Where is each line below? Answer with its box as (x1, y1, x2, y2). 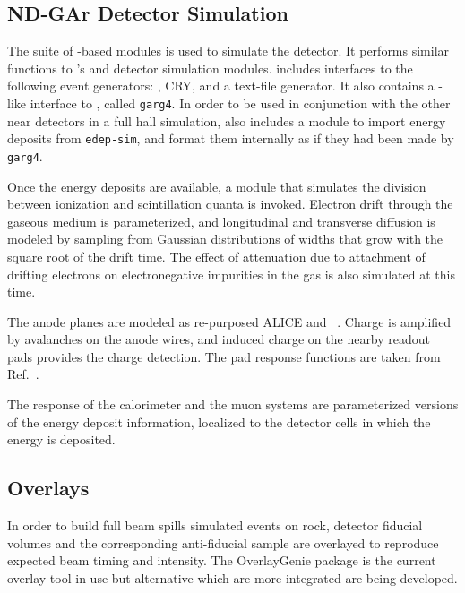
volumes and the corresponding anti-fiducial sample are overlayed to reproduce (7, 533, 439, 552)
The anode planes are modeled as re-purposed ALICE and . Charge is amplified (7, 312, 452, 331)
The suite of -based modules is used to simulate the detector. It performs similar (7, 41, 450, 60)
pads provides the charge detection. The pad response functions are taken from (7, 347, 441, 365)
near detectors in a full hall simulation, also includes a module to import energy (7, 111, 446, 130)
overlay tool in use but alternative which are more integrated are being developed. (7, 568, 458, 587)
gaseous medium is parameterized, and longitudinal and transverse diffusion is (7, 211, 435, 230)
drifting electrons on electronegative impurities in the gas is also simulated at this (7, 264, 456, 283)
